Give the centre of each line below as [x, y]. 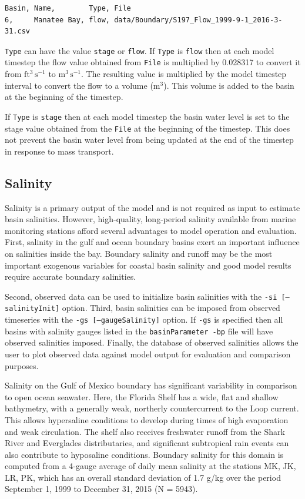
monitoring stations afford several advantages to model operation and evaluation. [151, 230]
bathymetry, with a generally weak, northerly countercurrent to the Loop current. [152, 408]
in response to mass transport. [59, 151]
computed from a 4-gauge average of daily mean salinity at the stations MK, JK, [150, 466]
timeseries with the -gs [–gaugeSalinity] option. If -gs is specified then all [144, 319]
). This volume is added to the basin [229, 85]
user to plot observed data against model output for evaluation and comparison [148, 354]
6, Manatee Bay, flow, [57, 20]
